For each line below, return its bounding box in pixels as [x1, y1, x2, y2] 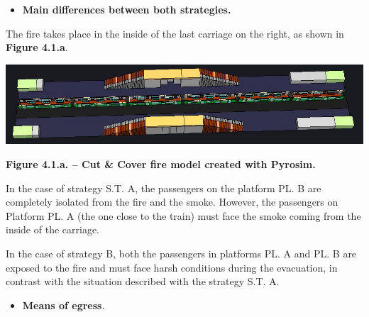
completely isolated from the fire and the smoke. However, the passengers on [6, 194, 338, 209]
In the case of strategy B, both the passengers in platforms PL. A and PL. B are [6, 245, 357, 260]
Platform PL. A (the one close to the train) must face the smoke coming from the [6, 208, 361, 223]
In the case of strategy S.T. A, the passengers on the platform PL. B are [6, 180, 321, 195]
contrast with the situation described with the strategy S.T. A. [6, 274, 280, 289]
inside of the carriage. [6, 222, 99, 237]
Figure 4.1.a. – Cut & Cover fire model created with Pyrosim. [6, 156, 316, 171]
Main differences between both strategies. [22, 2, 231, 16]
